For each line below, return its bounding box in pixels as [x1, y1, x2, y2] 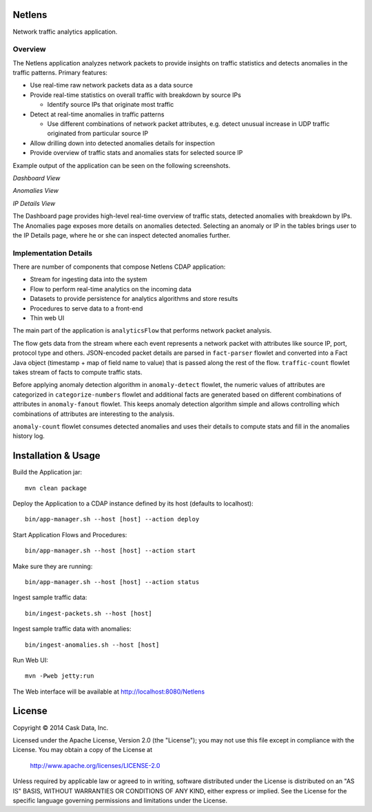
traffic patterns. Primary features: [12, 69, 108, 77]
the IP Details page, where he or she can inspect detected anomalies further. [12, 231, 231, 239]
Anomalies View [12, 187, 59, 195]
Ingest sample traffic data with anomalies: [12, 625, 132, 633]
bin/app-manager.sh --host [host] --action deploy [25, 515, 200, 523]
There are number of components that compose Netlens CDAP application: [12, 262, 226, 271]
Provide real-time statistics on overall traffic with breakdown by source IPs [30, 90, 241, 99]
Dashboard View [12, 174, 61, 182]
